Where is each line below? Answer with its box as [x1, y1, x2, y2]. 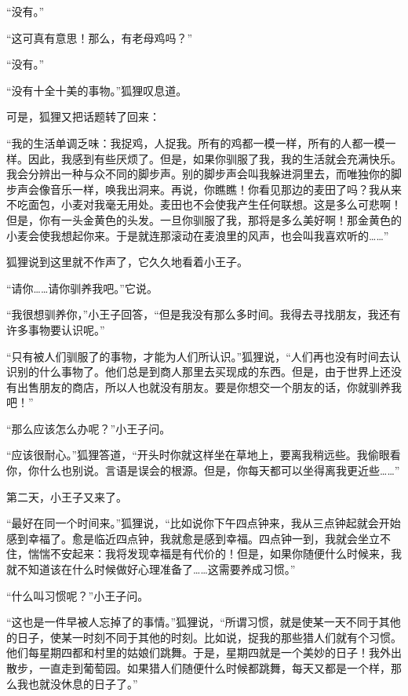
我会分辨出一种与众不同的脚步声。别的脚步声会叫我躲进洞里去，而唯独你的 [6, 166, 391, 182]
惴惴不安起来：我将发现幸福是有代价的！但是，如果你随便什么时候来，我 [27, 545, 402, 562]
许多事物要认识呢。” [6, 321, 105, 337]
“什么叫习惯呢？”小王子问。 [6, 587, 149, 603]
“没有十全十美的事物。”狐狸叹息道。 [6, 82, 188, 98]
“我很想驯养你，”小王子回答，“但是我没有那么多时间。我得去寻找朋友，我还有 [6, 306, 401, 322]
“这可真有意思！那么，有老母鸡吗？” [6, 29, 193, 46]
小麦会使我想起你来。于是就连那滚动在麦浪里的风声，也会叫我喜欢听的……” [6, 227, 389, 243]
